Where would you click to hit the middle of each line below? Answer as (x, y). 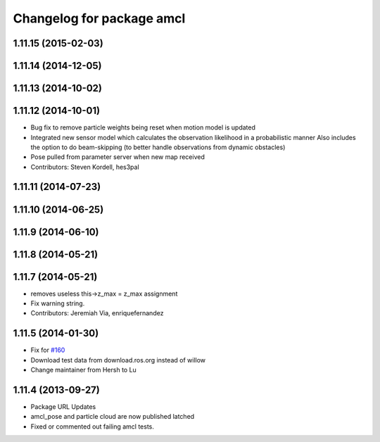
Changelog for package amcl (99, 18)
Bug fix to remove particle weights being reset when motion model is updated (143, 127)
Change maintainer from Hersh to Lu (83, 370)
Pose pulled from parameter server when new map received (118, 157)
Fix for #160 (48, 350)
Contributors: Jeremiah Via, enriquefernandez (97, 313)
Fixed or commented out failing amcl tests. (93, 427)
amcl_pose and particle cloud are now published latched (113, 417)
